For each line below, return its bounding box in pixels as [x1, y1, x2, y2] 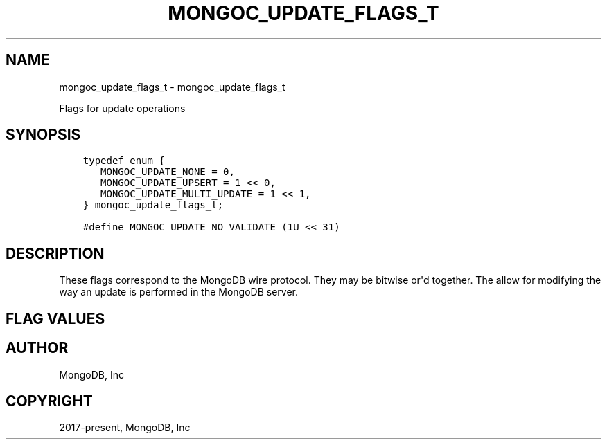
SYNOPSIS [6, 126, 81, 144]
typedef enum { [82, 155, 165, 167]
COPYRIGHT [6, 392, 93, 410]
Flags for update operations [59, 102, 186, 114]
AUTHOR [6, 339, 69, 357]
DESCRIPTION [6, 244, 105, 262]
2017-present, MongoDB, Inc [59, 421, 191, 434]
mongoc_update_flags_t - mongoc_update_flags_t [59, 80, 285, 93]
